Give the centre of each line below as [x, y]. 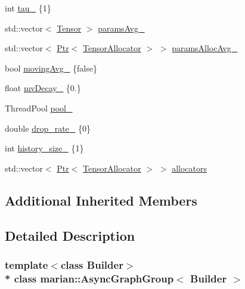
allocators [189, 168]
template [27, 264]
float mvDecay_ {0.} [43, 88]
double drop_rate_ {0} [48, 128]
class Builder [92, 264]
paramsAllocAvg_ [205, 48]
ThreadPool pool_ [39, 108]
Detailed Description [70, 235]
